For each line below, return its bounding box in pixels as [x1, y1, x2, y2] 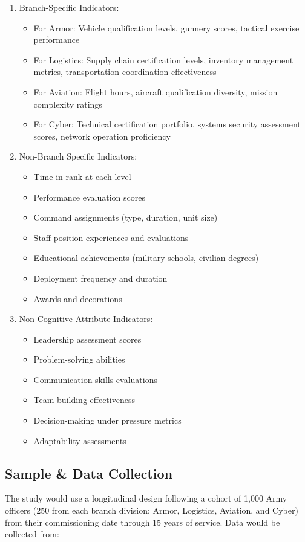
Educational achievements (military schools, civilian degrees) [33, 251, 259, 264]
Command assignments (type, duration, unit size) [33, 211, 218, 224]
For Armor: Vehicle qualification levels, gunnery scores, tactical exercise [33, 21, 300, 34]
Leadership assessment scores [33, 332, 142, 345]
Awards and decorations [33, 292, 122, 305]
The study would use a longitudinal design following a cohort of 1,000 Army [5, 492, 287, 505]
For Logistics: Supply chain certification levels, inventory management [33, 53, 294, 66]
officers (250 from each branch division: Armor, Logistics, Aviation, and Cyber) [5, 504, 298, 517]
